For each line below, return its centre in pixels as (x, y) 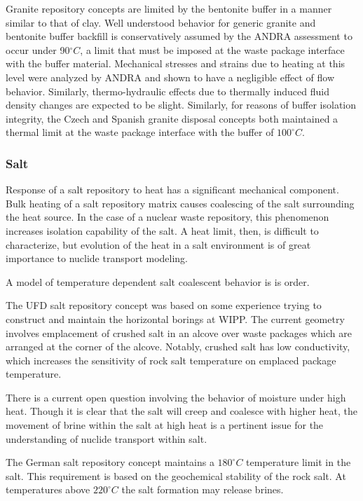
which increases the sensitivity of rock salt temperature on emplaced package (171, 360)
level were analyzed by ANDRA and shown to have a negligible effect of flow (170, 77)
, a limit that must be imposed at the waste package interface (212, 49)
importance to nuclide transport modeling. (97, 258)
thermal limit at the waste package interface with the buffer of (140, 132)
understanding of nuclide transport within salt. (107, 438)
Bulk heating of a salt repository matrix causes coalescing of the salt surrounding (180, 203)
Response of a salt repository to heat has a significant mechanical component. (172, 190)
